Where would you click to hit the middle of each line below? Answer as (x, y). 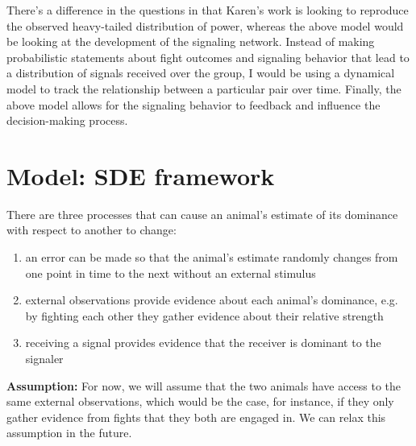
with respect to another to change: (92, 230)
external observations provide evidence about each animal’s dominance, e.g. (212, 300)
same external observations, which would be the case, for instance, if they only (200, 401)
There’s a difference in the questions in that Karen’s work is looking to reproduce (208, 10)
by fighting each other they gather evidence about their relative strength (204, 315)
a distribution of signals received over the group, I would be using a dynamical (201, 73)
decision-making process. (67, 120)
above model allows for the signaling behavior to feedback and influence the (193, 104)
